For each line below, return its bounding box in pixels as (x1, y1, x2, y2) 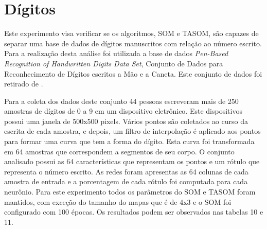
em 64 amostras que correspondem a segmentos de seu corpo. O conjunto (4, 146, 235, 156)
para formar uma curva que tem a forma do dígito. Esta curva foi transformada (4, 136, 255, 147)
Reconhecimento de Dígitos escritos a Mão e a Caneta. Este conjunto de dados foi (4, 68, 262, 79)
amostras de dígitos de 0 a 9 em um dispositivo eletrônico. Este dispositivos (4, 105, 242, 116)
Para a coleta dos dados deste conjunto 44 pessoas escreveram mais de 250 (4, 95, 239, 106)
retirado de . (4, 78, 43, 89)
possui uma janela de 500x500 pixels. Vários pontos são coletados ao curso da (4, 115, 248, 126)
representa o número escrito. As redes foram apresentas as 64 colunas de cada (4, 166, 248, 177)
